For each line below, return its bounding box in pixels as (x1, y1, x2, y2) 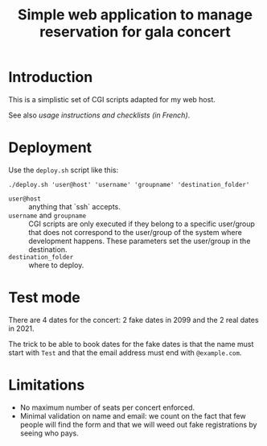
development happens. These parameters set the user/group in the (28, 236, 251, 246)
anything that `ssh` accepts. (28, 201, 121, 211)
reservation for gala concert (39, 23, 232, 41)
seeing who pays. (19, 428, 79, 438)
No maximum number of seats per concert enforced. (19, 403, 195, 412)
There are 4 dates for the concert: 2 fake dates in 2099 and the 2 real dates (8, 315, 259, 324)
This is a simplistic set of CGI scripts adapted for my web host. (8, 94, 216, 104)
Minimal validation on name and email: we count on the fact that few (19, 411, 247, 420)
